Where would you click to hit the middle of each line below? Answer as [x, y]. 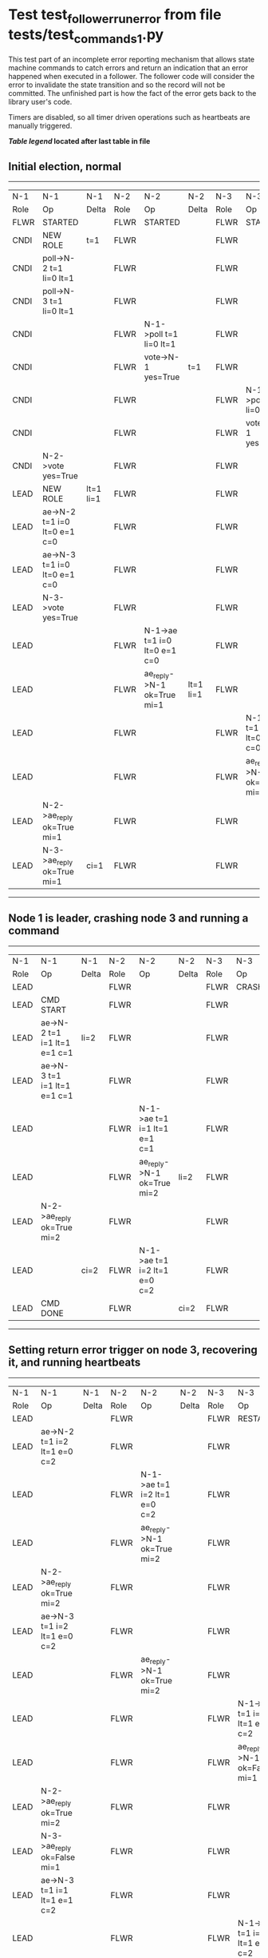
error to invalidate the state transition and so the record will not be [117, 85]
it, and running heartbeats [75, 1363]
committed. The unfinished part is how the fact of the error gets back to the [132, 93]
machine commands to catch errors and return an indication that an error [128, 68]
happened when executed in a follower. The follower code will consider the [132, 77]
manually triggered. [40, 126]
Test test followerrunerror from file [115, 16]
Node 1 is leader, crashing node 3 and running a [128, 919]
